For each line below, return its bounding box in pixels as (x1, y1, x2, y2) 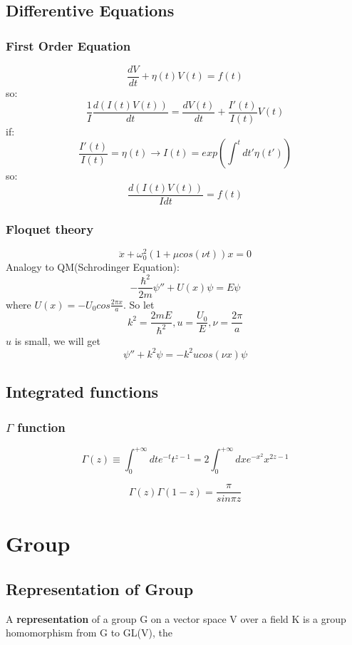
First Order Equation (6, 36, 131, 54)
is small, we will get (14, 333, 100, 348)
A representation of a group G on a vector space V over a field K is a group (6, 611, 346, 626)
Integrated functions (6, 381, 159, 403)
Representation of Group (6, 578, 194, 600)
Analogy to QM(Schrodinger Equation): (6, 259, 180, 274)
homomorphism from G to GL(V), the (6, 625, 172, 640)
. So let (123, 296, 155, 311)
